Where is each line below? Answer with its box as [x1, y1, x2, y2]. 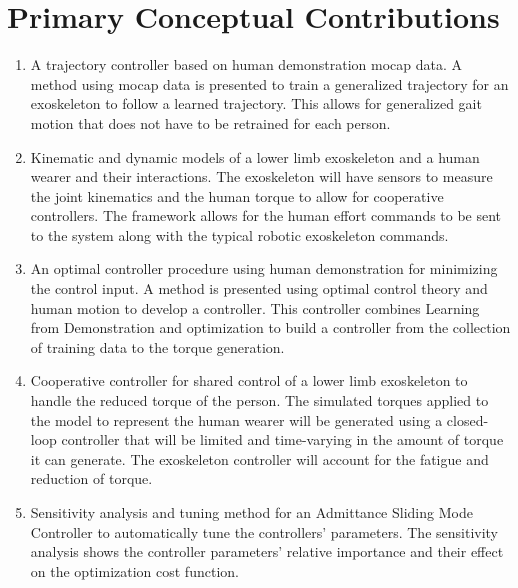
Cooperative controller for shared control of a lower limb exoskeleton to [30, 370, 468, 391]
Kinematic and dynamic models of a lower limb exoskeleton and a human [30, 146, 480, 167]
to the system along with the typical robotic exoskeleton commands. [30, 224, 449, 245]
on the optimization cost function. [30, 560, 239, 581]
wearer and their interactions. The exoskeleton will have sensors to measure [30, 166, 493, 187]
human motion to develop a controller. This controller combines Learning [30, 297, 480, 318]
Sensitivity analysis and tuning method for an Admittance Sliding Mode [30, 502, 473, 522]
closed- [446, 409, 489, 430]
